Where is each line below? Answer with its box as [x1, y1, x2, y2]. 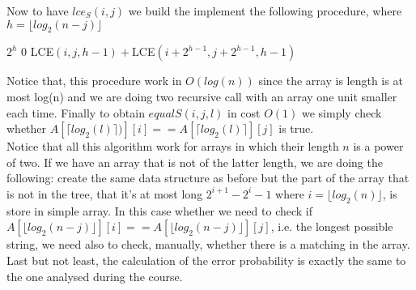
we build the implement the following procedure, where [128, 2, 402, 19]
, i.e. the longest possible [270, 218, 393, 235]
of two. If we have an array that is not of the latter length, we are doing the [6, 153, 383, 170]
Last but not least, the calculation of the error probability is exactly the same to [6, 251, 406, 268]
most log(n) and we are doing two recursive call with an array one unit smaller [6, 87, 397, 104]
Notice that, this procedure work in [6, 72, 182, 89]
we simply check [301, 104, 382, 121]
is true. [278, 120, 314, 137]
